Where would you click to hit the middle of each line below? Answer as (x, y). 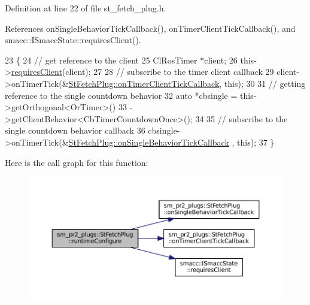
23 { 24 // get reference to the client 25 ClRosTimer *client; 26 (121, 60)
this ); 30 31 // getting (265, 83)
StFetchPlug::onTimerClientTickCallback (144, 83)
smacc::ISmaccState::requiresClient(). (73, 40)
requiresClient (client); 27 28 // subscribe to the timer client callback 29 (142, 72)
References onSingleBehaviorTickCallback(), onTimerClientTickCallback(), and (150, 28)
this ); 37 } (256, 142)
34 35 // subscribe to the (241, 118)
